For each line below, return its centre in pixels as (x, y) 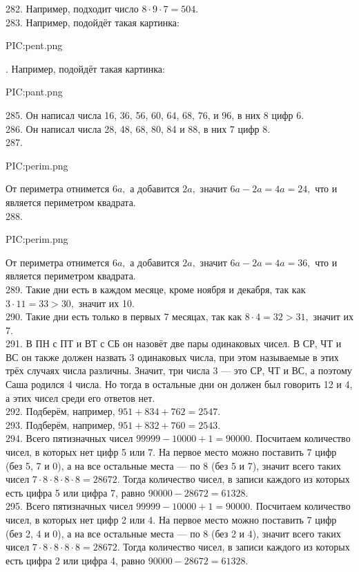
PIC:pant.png (34, 92)
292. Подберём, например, (60, 411)
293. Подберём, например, (60, 424)
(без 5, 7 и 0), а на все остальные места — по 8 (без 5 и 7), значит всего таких (173, 465)
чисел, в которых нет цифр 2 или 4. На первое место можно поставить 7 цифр (171, 519)
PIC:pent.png (34, 45)
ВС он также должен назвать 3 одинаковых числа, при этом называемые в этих (172, 357)
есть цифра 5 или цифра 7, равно (75, 492)
